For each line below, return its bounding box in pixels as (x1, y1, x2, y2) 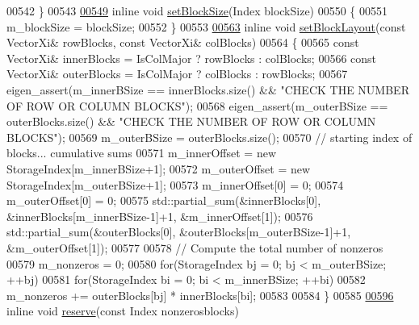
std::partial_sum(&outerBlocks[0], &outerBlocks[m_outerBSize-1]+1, (6, 223, 351, 240)
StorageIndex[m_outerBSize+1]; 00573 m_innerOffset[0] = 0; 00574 (6, 176, 344, 193)
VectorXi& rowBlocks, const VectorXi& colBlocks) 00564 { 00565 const (6, 34, 359, 51)
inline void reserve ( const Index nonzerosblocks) (6, 302, 239, 319)
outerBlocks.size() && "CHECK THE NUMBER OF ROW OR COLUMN (6, 113, 376, 130)
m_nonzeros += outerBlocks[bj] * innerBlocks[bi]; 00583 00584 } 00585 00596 (6, 286, 394, 303)
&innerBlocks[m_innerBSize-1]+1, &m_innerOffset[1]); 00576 (6, 207, 313, 224)
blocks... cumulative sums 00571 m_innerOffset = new (6, 144, 276, 161)
